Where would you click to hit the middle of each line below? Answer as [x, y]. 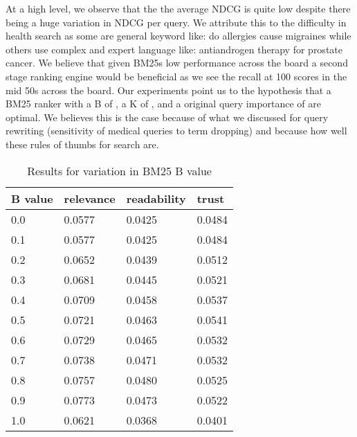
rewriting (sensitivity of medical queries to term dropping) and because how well [176, 131]
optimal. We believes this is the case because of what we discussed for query [167, 117]
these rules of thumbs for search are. [82, 144]
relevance [90, 198]
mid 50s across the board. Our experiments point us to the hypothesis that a [168, 90]
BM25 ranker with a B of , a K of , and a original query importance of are [164, 104]
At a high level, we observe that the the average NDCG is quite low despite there [178, 8]
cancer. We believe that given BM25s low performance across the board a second [177, 63]
